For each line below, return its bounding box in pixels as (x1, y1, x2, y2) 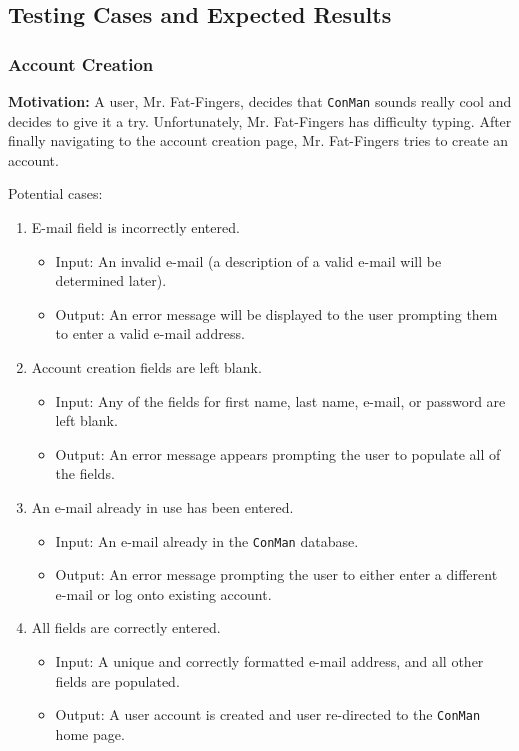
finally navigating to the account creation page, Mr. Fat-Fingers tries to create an (8, 130, 509, 151)
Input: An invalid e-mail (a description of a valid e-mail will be (55, 250, 442, 271)
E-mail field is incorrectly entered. (31, 217, 240, 238)
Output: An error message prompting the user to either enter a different (55, 564, 498, 585)
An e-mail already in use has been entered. (31, 496, 294, 517)
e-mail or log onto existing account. (55, 583, 272, 604)
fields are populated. (55, 670, 180, 691)
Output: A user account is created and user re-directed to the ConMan (55, 704, 481, 725)
